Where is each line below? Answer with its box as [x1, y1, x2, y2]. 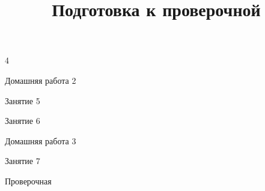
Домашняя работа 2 [5, 74, 76, 86]
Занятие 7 [5, 154, 40, 167]
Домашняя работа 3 [5, 134, 76, 147]
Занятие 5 [5, 94, 40, 107]
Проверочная [5, 174, 52, 187]
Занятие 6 [5, 114, 40, 127]
